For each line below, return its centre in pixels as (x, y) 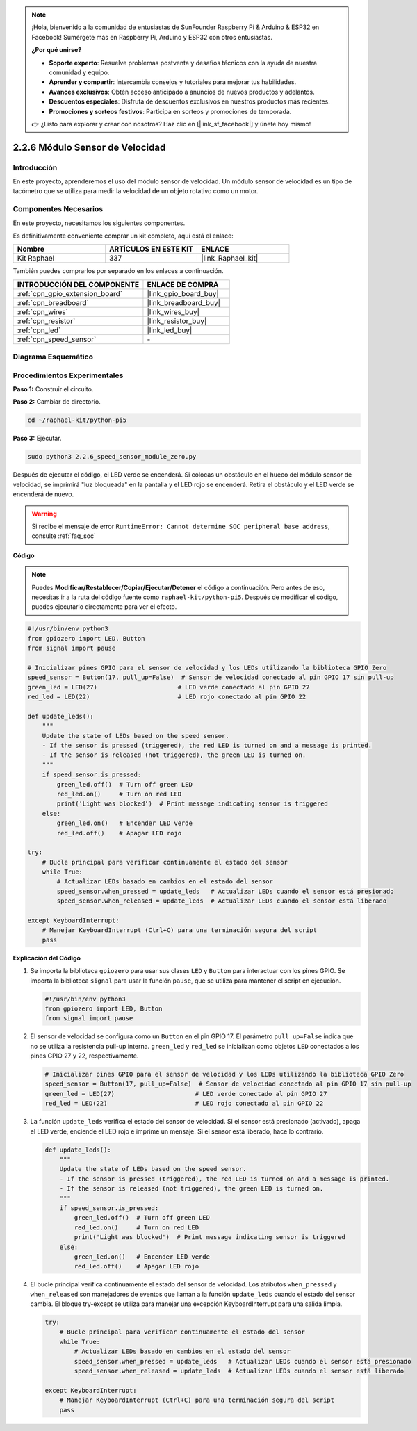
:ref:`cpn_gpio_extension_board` (70, 293)
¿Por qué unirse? (57, 50)
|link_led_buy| (170, 330)
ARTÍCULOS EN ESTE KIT (151, 249)
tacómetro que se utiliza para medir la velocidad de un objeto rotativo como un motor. (136, 191)
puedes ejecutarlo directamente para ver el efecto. (104, 607)
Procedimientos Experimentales (68, 375)
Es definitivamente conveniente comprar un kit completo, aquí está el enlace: (123, 236)
